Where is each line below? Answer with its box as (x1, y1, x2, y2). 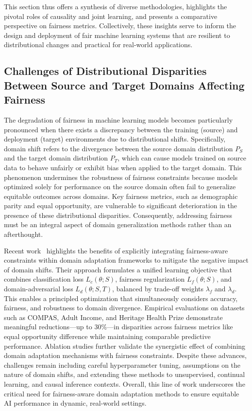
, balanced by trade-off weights (112, 284, 203, 294)
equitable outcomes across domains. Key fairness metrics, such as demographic (4, 191, 238, 201)
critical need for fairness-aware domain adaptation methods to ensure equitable (4, 388, 239, 398)
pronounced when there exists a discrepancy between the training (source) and (4, 124, 238, 134)
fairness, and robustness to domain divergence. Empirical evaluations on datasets (4, 303, 245, 313)
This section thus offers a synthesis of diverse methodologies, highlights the (4, 1, 227, 11)
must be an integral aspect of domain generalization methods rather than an (4, 219, 232, 230)
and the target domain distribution (4, 153, 108, 163)
